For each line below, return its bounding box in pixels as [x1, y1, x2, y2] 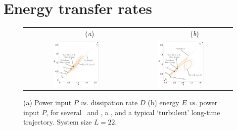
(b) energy [147, 97, 180, 108]
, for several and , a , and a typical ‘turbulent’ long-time [46, 107, 220, 117]
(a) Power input [23, 97, 72, 108]
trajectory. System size [23, 117, 92, 127]
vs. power [189, 97, 218, 108]
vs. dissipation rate [80, 97, 138, 108]
